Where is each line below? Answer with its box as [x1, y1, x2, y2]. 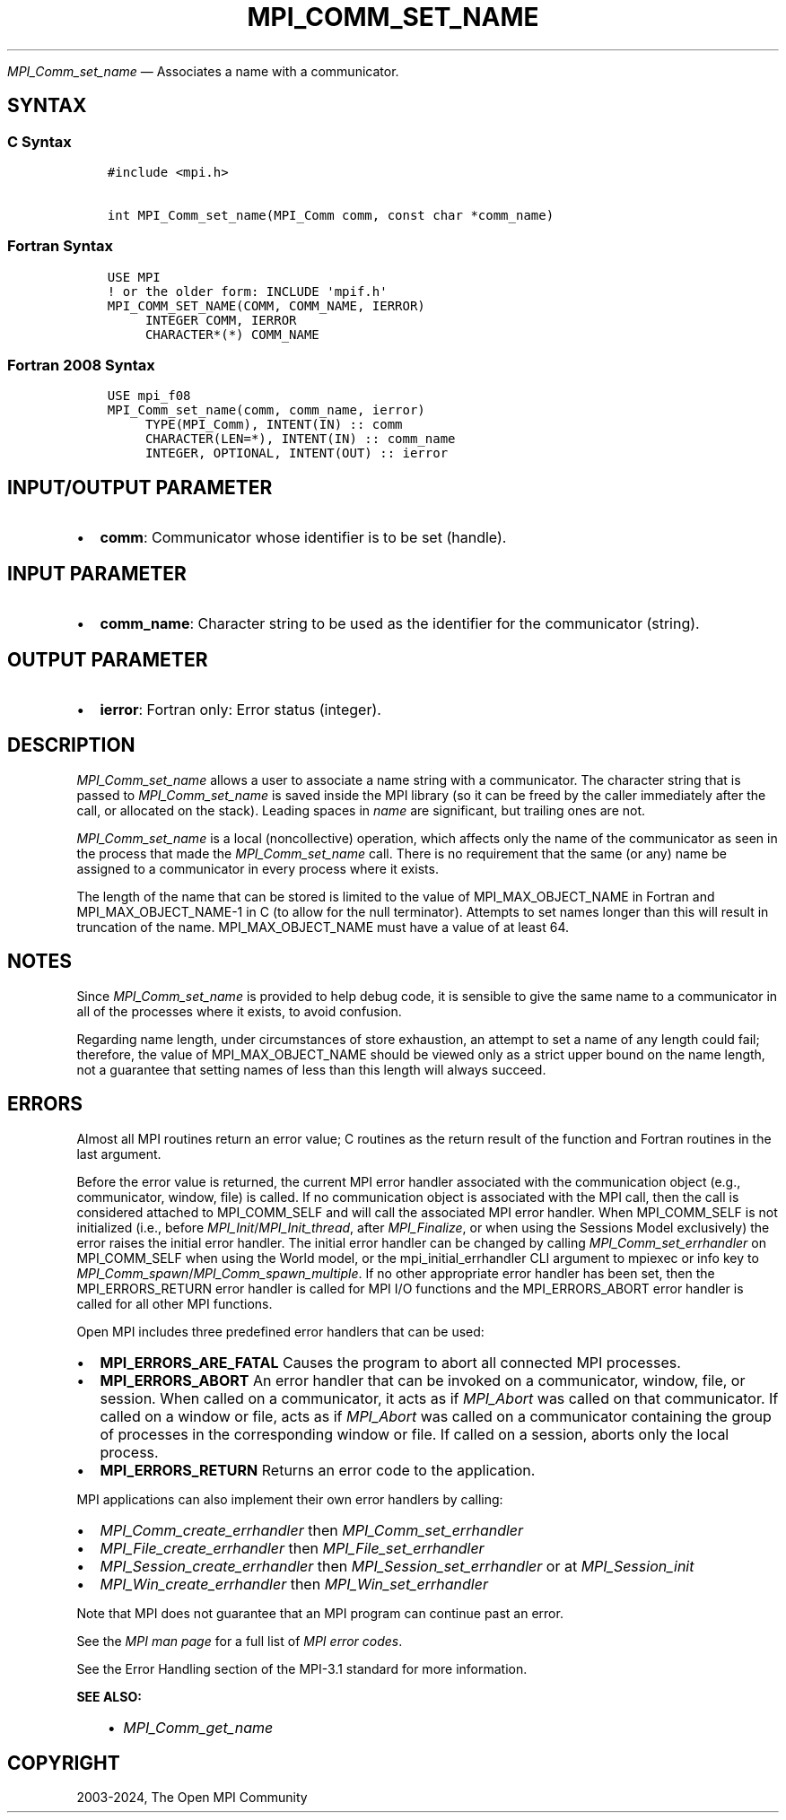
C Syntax [7, 132, 72, 151]
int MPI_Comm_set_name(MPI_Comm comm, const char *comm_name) [107, 207, 555, 222]
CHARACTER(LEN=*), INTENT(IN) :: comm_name [144, 431, 456, 447]
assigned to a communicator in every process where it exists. [76, 860, 439, 876]
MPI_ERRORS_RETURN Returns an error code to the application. [100, 1460, 536, 1479]
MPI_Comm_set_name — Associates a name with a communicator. [7, 63, 399, 79]
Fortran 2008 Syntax [7, 356, 155, 375]
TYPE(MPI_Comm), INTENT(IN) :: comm [144, 417, 403, 432]
